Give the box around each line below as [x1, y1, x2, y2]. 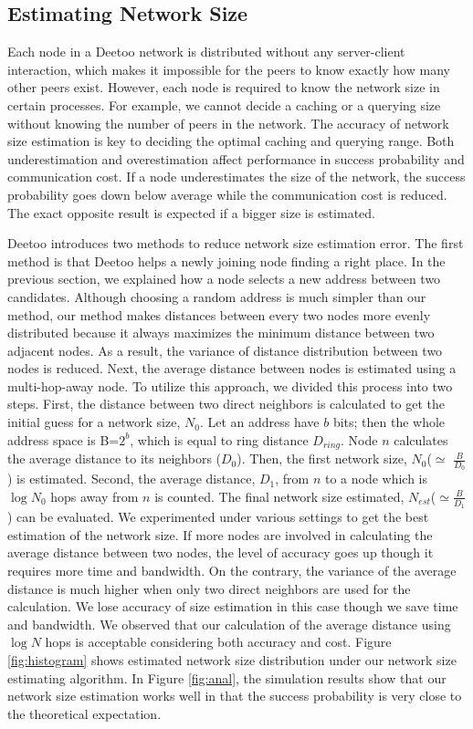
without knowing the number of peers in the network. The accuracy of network [7, 113, 449, 132]
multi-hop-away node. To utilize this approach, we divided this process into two [7, 376, 453, 395]
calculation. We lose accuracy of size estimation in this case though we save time [7, 597, 458, 616]
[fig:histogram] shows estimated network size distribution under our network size [7, 650, 457, 669]
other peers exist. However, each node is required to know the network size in [7, 78, 440, 97]
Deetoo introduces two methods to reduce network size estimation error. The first [7, 234, 464, 253]
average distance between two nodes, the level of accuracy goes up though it [7, 543, 434, 562]
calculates [394, 430, 448, 449]
